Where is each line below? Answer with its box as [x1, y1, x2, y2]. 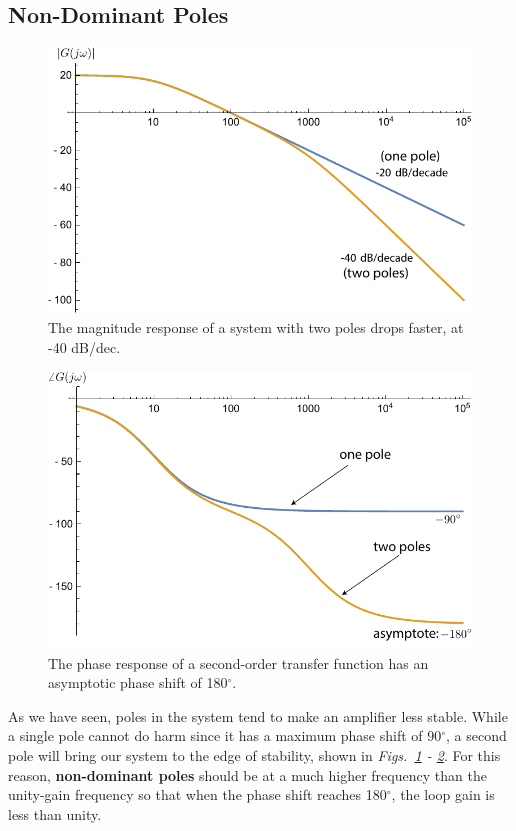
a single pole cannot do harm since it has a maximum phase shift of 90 [8, 725, 442, 746]
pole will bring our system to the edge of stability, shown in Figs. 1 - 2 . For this [8, 745, 501, 765]
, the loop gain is [391, 784, 495, 805]
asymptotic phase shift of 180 [48, 672, 228, 693]
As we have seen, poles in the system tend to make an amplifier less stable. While [8, 705, 508, 726]
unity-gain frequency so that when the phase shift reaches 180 [8, 784, 387, 805]
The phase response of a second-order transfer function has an [48, 652, 429, 673]
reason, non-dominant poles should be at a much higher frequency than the [8, 764, 487, 785]
